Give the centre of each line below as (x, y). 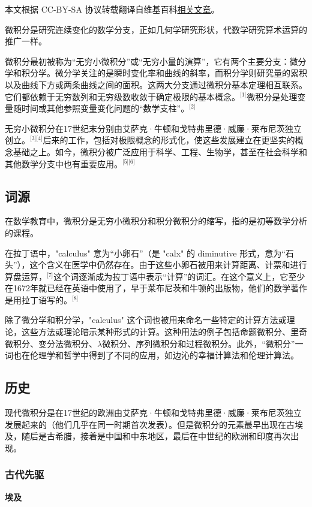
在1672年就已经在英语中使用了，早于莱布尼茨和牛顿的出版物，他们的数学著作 (156, 288)
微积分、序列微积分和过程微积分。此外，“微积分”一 (203, 343)
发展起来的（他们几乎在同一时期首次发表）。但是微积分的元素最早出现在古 (150, 424)
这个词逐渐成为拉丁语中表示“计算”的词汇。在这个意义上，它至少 (179, 276)
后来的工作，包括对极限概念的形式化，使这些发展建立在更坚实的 (169, 140)
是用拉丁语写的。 (38, 299)
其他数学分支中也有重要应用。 (64, 163)
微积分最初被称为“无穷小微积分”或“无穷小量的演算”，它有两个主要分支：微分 (156, 61)
